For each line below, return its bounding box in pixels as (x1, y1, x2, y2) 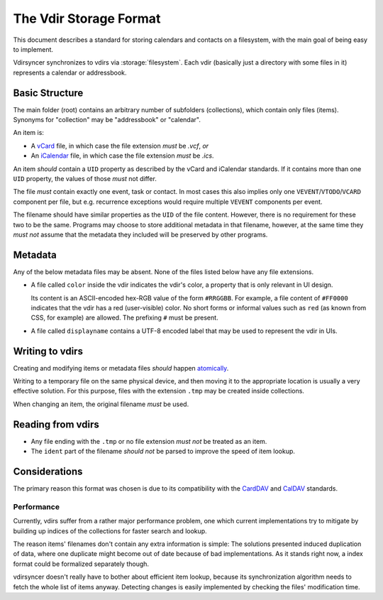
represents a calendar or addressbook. (13, 68, 127, 77)
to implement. (13, 45, 53, 53)
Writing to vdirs (13, 345, 83, 357)
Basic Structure (13, 87, 84, 99)
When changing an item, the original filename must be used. (13, 400, 189, 408)
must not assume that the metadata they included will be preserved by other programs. (13, 230, 268, 239)
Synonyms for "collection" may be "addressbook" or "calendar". (13, 116, 201, 124)
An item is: (13, 129, 44, 137)
